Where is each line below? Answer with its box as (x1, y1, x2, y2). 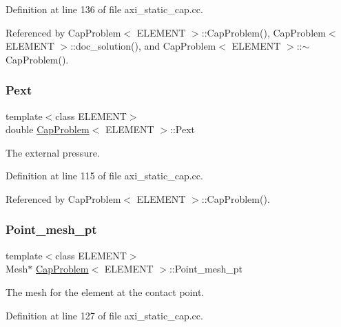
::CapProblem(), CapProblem (201, 25, 326, 39)
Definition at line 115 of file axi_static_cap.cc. (6, 168, 203, 183)
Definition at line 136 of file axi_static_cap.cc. (6, 2, 203, 16)
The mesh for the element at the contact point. (6, 284, 205, 299)
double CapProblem (6, 122, 90, 137)
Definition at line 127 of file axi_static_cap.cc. (6, 308, 203, 322)
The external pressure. (6, 145, 100, 159)
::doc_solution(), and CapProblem (70, 39, 216, 53)
